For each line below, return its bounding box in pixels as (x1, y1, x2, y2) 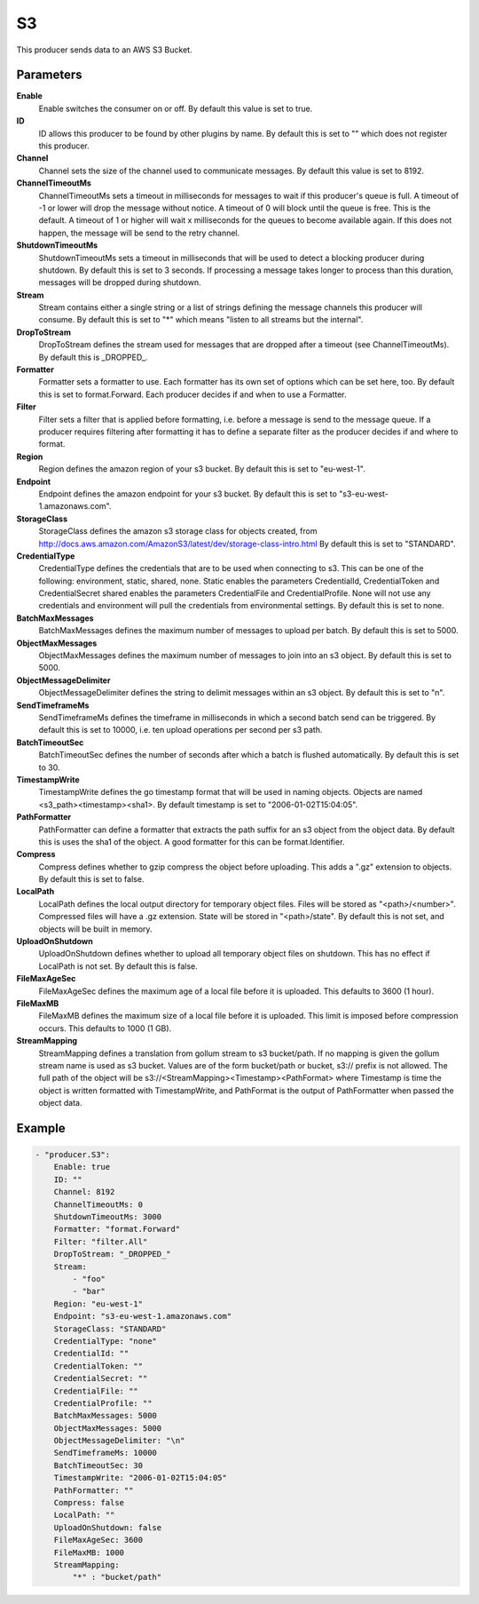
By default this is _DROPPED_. (38, 352, 148, 362)
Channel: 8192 (53, 1187, 115, 1197)
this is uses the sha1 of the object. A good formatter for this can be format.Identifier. (38, 836, 345, 847)
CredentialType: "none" (53, 1336, 157, 1346)
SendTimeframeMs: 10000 (53, 1448, 157, 1458)
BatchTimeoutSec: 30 (53, 1460, 144, 1470)
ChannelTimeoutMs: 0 (53, 1199, 144, 1210)
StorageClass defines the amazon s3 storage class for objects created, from (38, 526, 318, 536)
